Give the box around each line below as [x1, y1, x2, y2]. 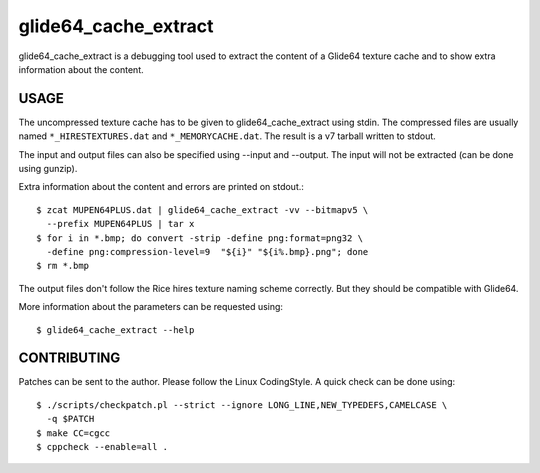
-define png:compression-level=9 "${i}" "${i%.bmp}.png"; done [46, 246, 369, 257]
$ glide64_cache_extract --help [36, 324, 195, 335]
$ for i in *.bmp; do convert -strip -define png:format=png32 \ [36, 232, 364, 244]
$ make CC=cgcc [36, 427, 111, 439]
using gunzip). [18, 163, 78, 175]
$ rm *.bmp [36, 260, 90, 272]
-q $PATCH [46, 413, 95, 425]
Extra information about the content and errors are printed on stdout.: [18, 181, 305, 193]
